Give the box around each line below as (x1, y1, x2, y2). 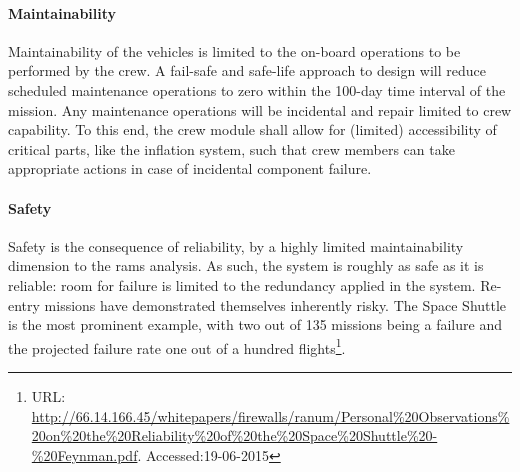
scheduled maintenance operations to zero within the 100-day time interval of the (8, 79, 506, 100)
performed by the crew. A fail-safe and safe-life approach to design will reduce (8, 60, 486, 81)
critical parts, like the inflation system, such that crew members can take (8, 138, 455, 159)
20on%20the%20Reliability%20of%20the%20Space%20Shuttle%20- (31, 425, 438, 446)
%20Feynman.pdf (31, 444, 138, 465)
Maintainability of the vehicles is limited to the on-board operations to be (8, 40, 461, 61)
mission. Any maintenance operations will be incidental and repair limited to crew (8, 99, 512, 120)
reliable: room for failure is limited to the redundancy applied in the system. (8, 274, 476, 295)
